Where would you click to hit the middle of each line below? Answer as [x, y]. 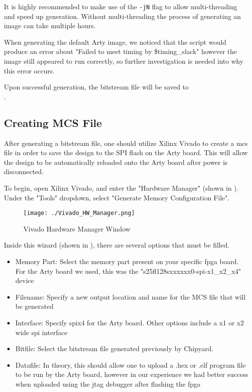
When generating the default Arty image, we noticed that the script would [115, 42]
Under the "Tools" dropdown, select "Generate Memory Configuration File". [117, 197]
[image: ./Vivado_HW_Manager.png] [79, 213]
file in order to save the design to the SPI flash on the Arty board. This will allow [126, 152]
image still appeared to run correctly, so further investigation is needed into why [124, 61]
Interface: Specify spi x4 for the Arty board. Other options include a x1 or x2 [130, 322]
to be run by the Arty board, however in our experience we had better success [132, 374]
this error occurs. [29, 70]
